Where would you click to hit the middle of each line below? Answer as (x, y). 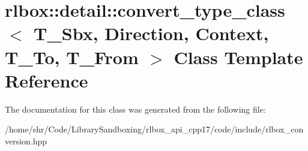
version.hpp (26, 141)
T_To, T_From (72, 57)
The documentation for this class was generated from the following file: (135, 109)
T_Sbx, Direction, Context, (151, 33)
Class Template (238, 57)
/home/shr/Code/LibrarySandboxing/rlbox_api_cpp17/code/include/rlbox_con (154, 129)
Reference (47, 80)
